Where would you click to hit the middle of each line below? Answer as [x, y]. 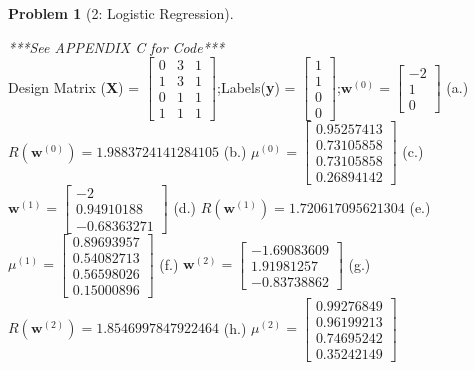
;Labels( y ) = [256, 86]
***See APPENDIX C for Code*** [116, 46]
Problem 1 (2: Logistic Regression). [121, 13]
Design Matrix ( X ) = [74, 86]
